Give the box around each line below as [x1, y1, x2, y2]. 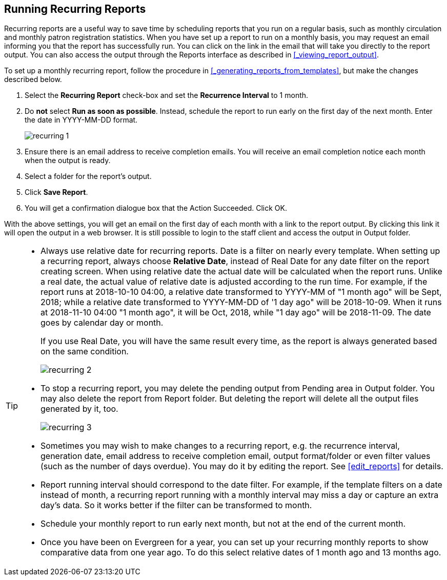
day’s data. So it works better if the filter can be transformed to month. [40, 500, 312, 511]
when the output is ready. [25, 156, 111, 165]
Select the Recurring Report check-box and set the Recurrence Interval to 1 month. [25, 91, 309, 100]
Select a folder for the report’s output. [25, 172, 152, 181]
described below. [4, 75, 62, 84]
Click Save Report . [25, 188, 88, 197]
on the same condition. [40, 346, 129, 357]
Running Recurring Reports [4, 3, 146, 15]
